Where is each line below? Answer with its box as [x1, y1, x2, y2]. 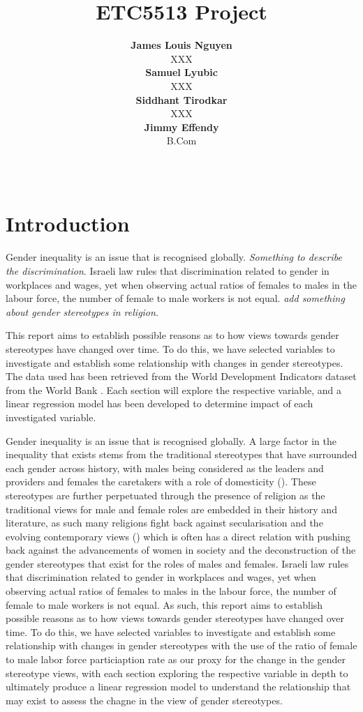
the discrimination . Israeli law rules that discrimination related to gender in [6, 264, 329, 278]
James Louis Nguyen [131, 38, 232, 52]
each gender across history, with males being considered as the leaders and [6, 460, 324, 475]
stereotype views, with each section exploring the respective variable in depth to [6, 665, 348, 680]
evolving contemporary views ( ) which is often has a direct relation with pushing [6, 529, 350, 543]
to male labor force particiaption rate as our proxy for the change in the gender [6, 652, 346, 667]
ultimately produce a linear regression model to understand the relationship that [6, 679, 351, 694]
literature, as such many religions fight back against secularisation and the [6, 515, 323, 530]
